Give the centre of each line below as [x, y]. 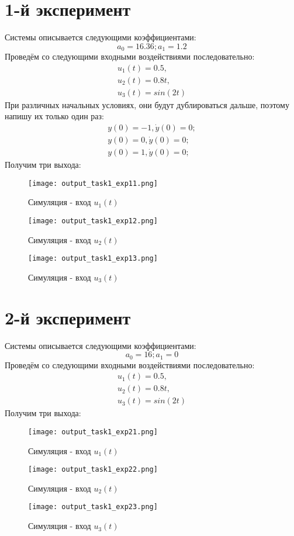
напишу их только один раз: [54, 116]
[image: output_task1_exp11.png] [93, 183]
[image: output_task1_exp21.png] [93, 432]
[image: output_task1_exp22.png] [93, 470]
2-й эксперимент [68, 317]
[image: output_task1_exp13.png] [93, 259]
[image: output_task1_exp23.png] [93, 507]
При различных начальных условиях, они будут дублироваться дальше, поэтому [147, 104]
